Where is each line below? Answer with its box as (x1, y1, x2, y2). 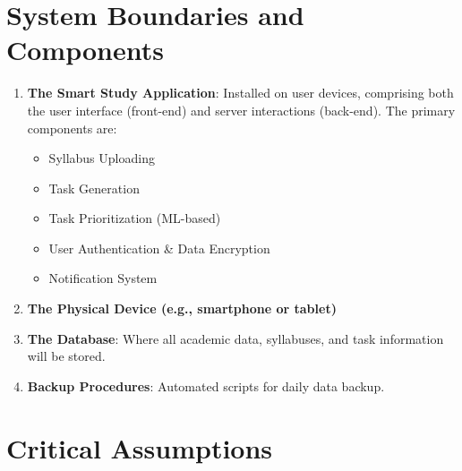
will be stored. (27, 347, 106, 365)
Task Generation (48, 178, 140, 197)
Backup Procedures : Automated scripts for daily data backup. (27, 376, 385, 395)
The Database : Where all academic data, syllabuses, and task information (27, 329, 444, 347)
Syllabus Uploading (48, 149, 155, 167)
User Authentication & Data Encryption (48, 238, 270, 257)
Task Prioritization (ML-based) (48, 209, 221, 227)
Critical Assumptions (6, 429, 273, 466)
